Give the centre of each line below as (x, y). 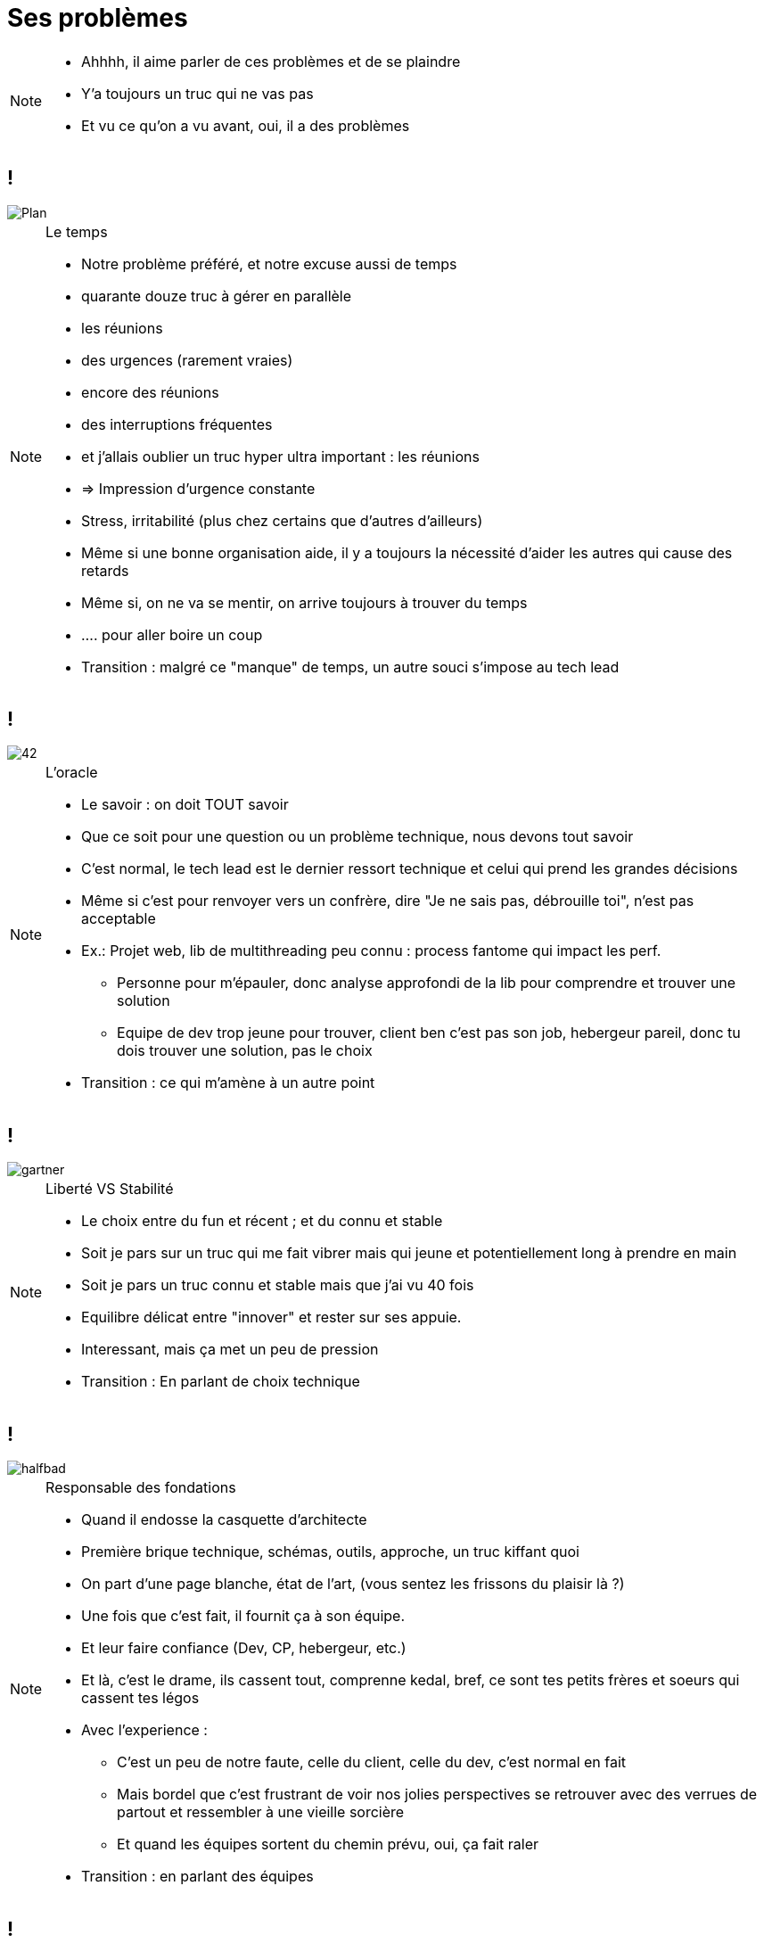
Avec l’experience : (144, 1730)
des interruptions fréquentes (177, 424)
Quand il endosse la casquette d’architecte (224, 1520)
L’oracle (72, 773)
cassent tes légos (140, 1698)
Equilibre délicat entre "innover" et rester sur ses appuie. (271, 1317)
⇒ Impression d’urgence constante (198, 488)
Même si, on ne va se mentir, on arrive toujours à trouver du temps (304, 602)
